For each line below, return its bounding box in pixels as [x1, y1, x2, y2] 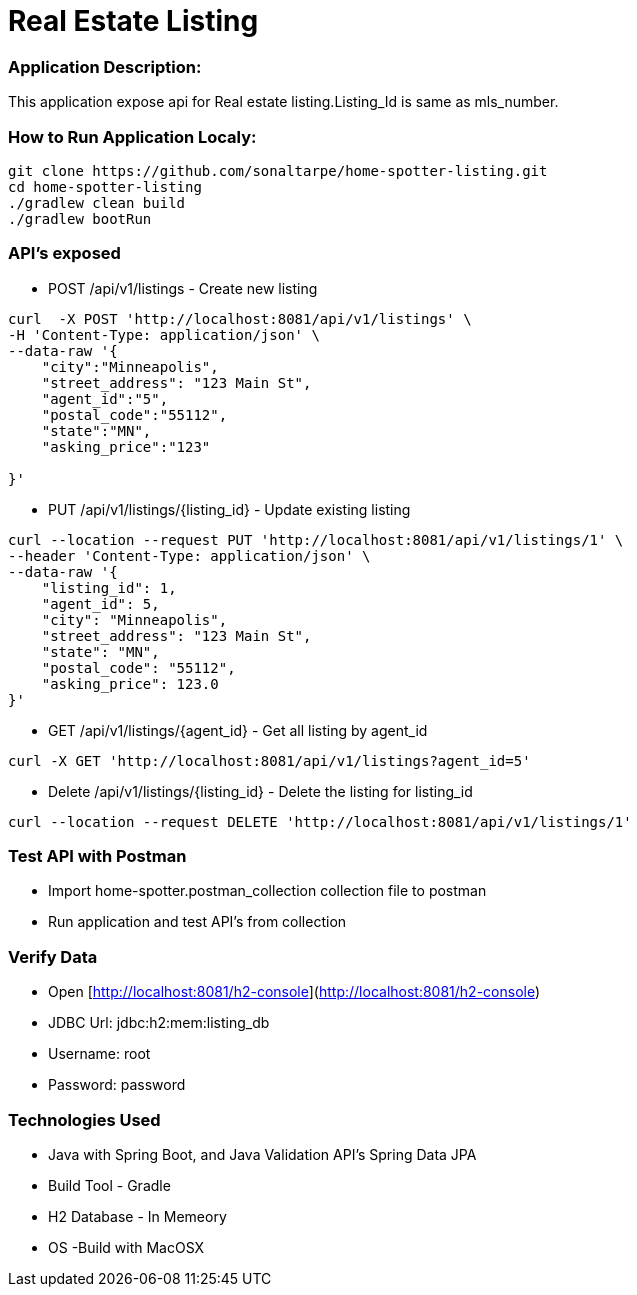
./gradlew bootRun [8, 210, 152, 227]
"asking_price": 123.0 [41, 675, 219, 692]
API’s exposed [8, 243, 121, 264]
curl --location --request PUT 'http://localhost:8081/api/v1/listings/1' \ [8, 531, 624, 548]
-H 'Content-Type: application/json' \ [8, 326, 320, 343]
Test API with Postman [8, 846, 187, 866]
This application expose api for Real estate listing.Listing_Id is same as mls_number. [8, 93, 559, 111]
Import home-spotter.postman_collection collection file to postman [48, 882, 487, 900]
